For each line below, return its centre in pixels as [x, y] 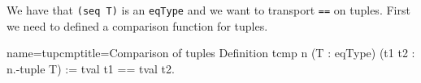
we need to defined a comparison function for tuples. [137, 25]
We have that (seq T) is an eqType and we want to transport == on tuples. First [208, 10]
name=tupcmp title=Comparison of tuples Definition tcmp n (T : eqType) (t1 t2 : [211, 53]
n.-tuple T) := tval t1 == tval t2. [91, 68]
